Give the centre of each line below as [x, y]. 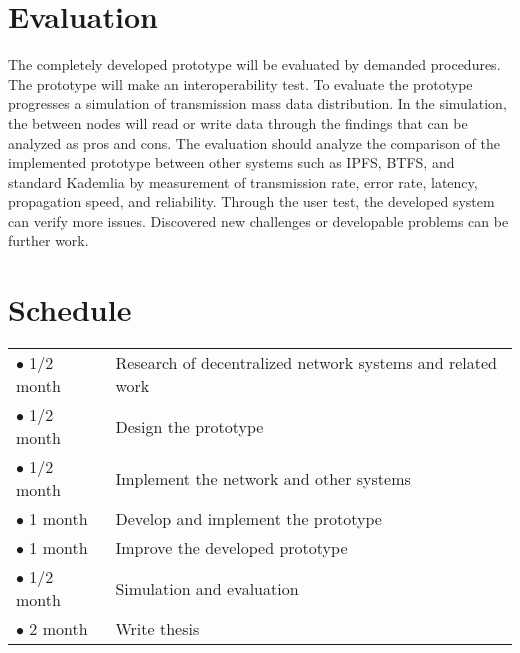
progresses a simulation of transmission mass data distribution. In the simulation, [257, 103]
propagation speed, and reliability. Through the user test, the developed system [251, 201]
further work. [48, 240]
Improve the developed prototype [231, 548]
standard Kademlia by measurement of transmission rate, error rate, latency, [243, 181]
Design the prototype [189, 426]
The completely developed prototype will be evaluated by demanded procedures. [254, 64]
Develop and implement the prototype [248, 519]
